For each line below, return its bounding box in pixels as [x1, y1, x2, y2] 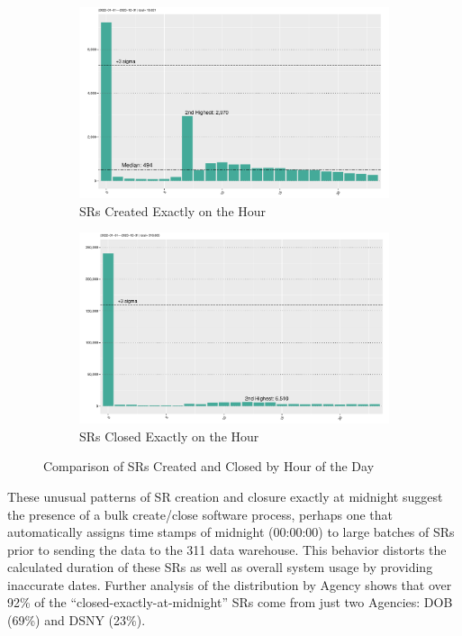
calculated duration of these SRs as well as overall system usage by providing [7, 558, 433, 577]
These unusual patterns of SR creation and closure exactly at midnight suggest [7, 486, 443, 505]
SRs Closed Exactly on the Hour [79, 426, 259, 445]
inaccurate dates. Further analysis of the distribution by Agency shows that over [7, 575, 452, 594]
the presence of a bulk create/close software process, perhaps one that [7, 504, 393, 523]
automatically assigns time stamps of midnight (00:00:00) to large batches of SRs [7, 522, 455, 541]
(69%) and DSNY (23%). [7, 611, 146, 630]
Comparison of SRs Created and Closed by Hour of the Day [43, 457, 375, 476]
